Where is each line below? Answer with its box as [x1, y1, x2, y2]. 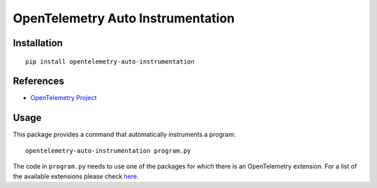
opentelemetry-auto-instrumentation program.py [25, 147, 191, 154]
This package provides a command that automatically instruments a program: [13, 130, 236, 139]
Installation [13, 37, 63, 49]
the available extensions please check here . [13, 172, 139, 180]
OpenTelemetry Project [30, 94, 97, 102]
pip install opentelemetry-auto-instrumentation [25, 57, 195, 66]
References [13, 75, 64, 87]
